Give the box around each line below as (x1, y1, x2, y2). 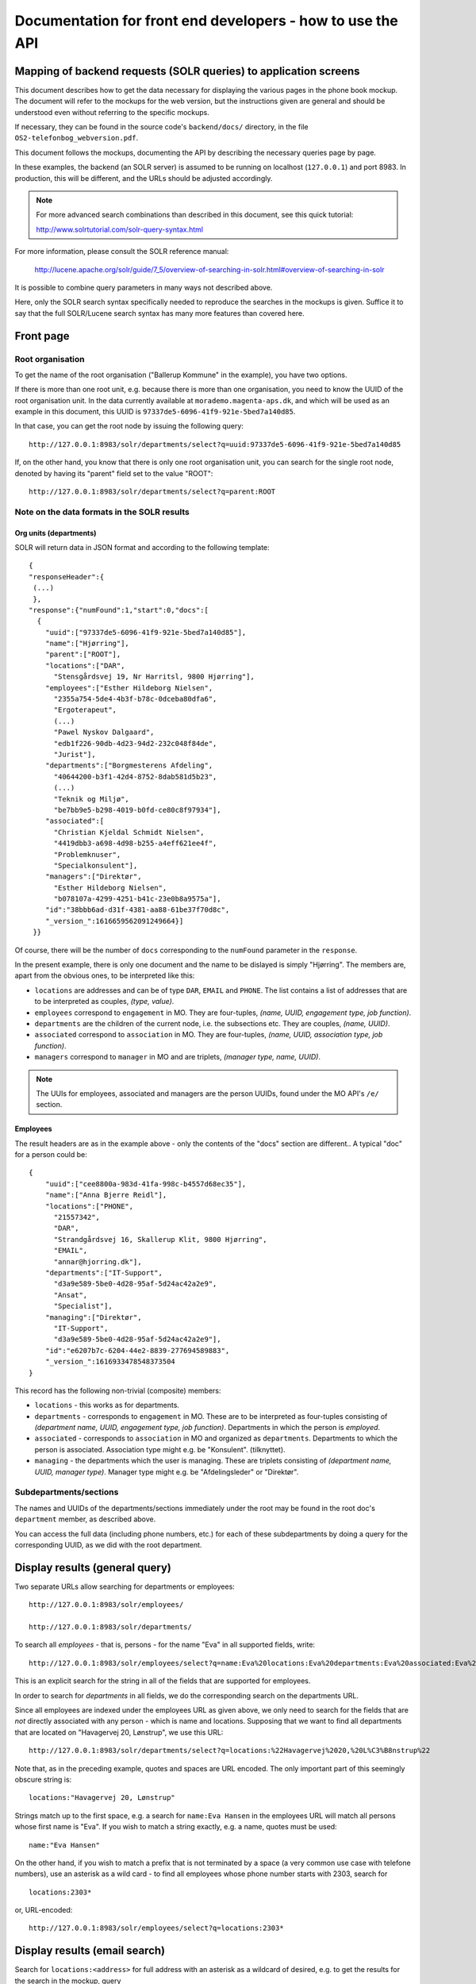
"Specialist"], (53, 1302, 113, 1311)
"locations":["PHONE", (44, 1202, 134, 1210)
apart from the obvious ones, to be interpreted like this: (14, 971, 195, 980)
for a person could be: (14, 1150, 87, 1159)
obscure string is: (14, 1774, 72, 1784)
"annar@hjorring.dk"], (53, 1257, 142, 1266)
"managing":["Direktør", (44, 1313, 142, 1321)
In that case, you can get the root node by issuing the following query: (14, 421, 244, 431)
